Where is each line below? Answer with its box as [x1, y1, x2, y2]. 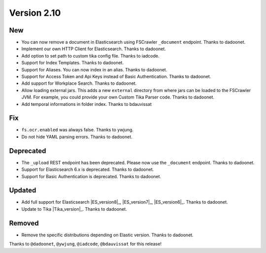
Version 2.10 [9, 7, 61, 18]
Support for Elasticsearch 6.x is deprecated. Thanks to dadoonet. [21, 166, 154, 172]
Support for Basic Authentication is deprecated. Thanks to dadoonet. [21, 173, 162, 179]
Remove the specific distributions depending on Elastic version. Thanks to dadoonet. [21, 232, 194, 238]
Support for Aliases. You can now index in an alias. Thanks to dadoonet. [21, 66, 167, 72]
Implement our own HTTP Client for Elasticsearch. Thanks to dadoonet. [21, 46, 166, 52]
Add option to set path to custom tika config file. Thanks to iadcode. [21, 53, 160, 59]
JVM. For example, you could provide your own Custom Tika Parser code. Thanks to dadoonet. [21, 94, 214, 100]
